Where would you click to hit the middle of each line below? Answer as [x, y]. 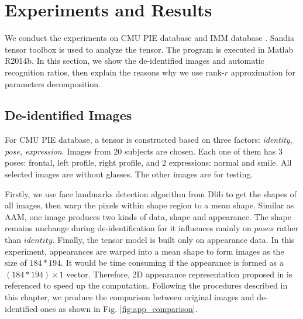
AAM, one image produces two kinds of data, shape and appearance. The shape [148, 216]
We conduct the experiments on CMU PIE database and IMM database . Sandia [149, 38]
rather [287, 228]
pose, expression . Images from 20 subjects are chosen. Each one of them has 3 [144, 151]
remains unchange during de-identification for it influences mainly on [128, 228]
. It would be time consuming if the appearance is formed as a [172, 263]
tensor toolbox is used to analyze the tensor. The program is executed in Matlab [149, 49]
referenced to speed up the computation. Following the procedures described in [146, 285]
